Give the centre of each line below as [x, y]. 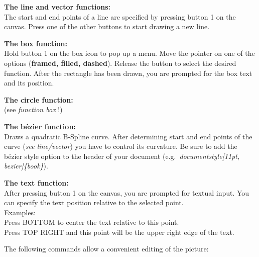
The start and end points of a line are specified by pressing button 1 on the [120, 16]
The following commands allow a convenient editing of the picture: [106, 249]
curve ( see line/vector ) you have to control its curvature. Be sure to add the [121, 146]
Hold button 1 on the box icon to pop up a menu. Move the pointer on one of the [129, 53]
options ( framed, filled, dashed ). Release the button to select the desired [120, 63]
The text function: [36, 182]
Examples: [20, 212]
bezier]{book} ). [26, 166]
